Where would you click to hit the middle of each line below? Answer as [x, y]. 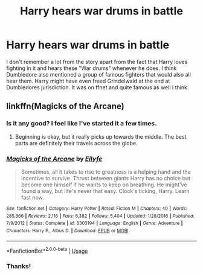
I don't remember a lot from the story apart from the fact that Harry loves [97, 62]
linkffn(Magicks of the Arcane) [66, 106]
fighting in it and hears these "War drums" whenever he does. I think [92, 68]
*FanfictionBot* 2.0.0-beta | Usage [47, 250]
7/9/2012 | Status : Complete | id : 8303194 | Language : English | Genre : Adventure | [95, 223]
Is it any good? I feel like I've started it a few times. [82, 124]
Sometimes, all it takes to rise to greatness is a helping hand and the [106, 172]
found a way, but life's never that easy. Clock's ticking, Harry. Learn [105, 191]
